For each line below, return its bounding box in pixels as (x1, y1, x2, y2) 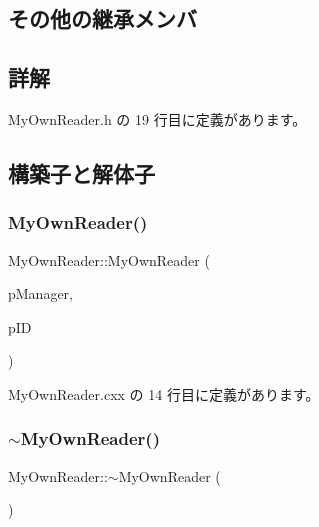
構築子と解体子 (8, 157, 155, 188)
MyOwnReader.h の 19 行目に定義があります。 (8, 108, 307, 129)
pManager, (8, 283, 74, 304)
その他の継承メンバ (8, 3, 197, 34)
